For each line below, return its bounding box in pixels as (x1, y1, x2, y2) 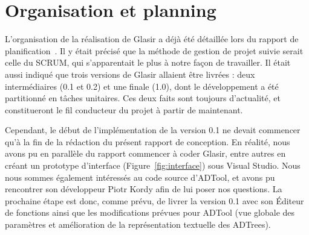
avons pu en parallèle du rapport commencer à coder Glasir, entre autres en (5, 147, 286, 160)
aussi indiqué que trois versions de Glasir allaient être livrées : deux (5, 67, 255, 80)
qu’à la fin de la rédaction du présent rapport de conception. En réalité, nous (5, 135, 290, 148)
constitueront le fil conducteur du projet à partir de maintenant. (5, 103, 243, 116)
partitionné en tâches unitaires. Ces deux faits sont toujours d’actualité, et (5, 92, 281, 104)
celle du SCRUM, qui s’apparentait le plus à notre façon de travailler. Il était (5, 56, 291, 69)
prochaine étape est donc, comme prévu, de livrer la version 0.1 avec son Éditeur (5, 194, 304, 207)
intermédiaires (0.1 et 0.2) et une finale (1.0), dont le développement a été (5, 80, 279, 92)
